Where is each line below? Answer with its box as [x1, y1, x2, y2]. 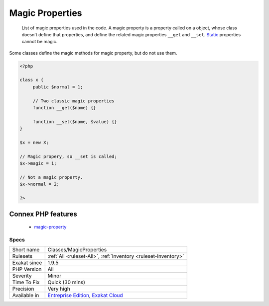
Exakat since [12, 259, 42, 266]
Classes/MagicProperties [47, 246, 107, 253]
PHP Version [12, 266, 42, 273]
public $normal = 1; [32, 84, 83, 89]
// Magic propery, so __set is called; [19, 153, 117, 159]
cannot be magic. [21, 39, 58, 45]
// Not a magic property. [19, 174, 83, 180]
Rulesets [12, 253, 32, 260]
